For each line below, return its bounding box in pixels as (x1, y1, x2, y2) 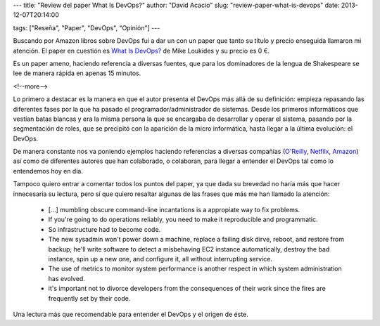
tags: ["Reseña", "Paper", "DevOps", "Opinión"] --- (13, 23, 160, 32)
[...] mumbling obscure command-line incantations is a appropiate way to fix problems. (48, 206, 300, 214)
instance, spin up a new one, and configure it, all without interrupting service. (48, 254, 272, 263)
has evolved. (48, 274, 86, 282)
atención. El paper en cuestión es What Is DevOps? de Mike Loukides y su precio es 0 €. (13, 46, 270, 55)
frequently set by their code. (48, 294, 131, 302)
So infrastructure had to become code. (48, 225, 161, 233)
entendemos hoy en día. (13, 167, 84, 175)
